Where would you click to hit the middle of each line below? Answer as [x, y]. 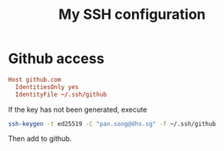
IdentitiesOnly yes [47, 87]
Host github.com [35, 79]
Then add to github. [40, 138]
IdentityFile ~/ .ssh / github [61, 94]
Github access [56, 59]
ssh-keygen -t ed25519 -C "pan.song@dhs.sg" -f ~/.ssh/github [112, 123]
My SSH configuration [132, 15]
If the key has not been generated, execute [78, 109]
